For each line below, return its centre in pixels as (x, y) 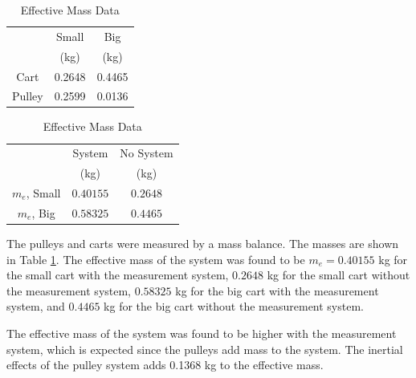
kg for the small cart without (339, 275)
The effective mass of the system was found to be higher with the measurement (202, 333)
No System (147, 153)
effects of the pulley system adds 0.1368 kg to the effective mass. (165, 365)
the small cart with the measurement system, (118, 275)
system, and (36, 306)
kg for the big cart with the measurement (277, 290)
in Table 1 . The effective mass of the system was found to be (156, 259)
